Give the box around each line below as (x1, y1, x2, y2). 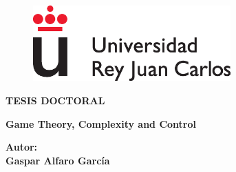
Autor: (6, 140, 38, 154)
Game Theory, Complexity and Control (6, 116, 197, 131)
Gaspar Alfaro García (6, 153, 110, 167)
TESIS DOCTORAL (6, 93, 105, 107)
